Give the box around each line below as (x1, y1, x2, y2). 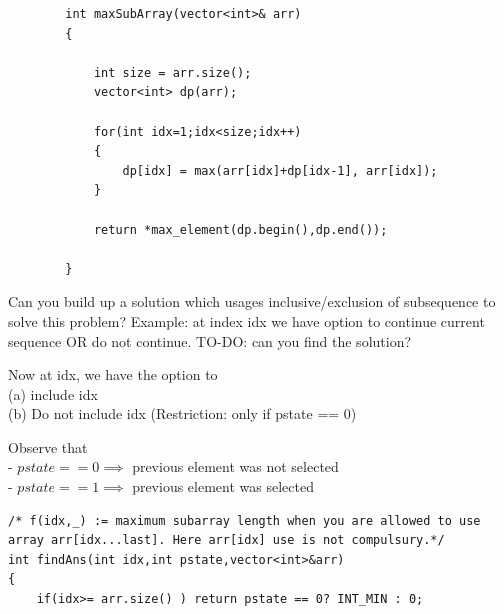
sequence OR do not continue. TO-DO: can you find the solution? (8, 330, 412, 351)
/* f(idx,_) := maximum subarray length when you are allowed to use (8, 513, 481, 528)
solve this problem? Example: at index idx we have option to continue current (8, 310, 485, 331)
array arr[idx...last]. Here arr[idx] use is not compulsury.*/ (8, 533, 445, 548)
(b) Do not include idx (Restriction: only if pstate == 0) (8, 403, 357, 424)
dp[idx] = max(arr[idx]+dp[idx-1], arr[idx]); (122, 163, 438, 178)
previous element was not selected (132, 456, 339, 477)
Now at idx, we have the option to (8, 364, 218, 385)
